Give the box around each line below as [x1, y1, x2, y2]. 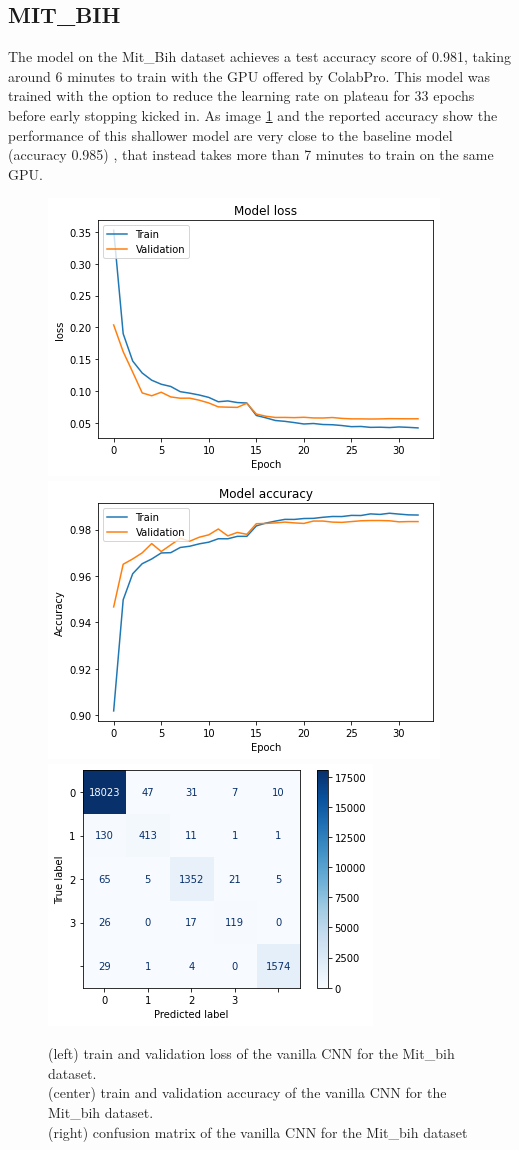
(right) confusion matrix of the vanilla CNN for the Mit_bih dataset [48, 1121, 468, 1142]
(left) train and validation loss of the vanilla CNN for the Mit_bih [48, 1043, 455, 1064]
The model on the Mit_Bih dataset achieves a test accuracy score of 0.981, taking [8, 46, 511, 67]
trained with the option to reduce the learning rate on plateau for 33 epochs [8, 85, 475, 106]
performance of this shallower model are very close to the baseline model [8, 124, 453, 145]
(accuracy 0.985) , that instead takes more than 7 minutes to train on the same [8, 144, 494, 165]
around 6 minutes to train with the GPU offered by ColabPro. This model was [8, 65, 490, 86]
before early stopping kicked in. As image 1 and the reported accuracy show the [8, 104, 498, 125]
